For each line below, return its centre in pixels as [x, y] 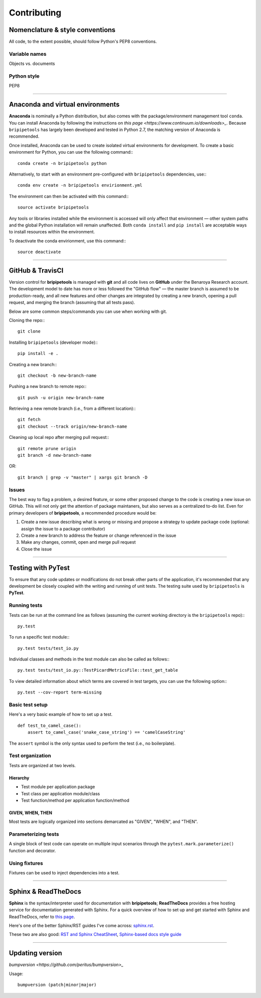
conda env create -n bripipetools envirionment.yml [80, 185]
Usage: [16, 974]
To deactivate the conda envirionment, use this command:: [67, 241]
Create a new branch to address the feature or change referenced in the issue [99, 535]
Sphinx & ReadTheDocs [45, 892]
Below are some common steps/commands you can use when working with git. [88, 311]
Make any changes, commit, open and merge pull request [78, 542]
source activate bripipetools [53, 208]
